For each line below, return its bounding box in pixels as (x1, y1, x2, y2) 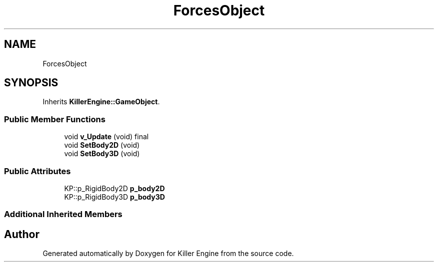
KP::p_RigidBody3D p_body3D (64, 192, 165, 201)
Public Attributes (4, 166, 71, 176)
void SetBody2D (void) (64, 141, 140, 150)
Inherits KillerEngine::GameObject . (42, 97, 160, 106)
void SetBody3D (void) (64, 149, 140, 158)
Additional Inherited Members (4, 209, 122, 220)
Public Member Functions (4, 114, 105, 124)
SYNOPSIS (4, 76, 58, 89)
